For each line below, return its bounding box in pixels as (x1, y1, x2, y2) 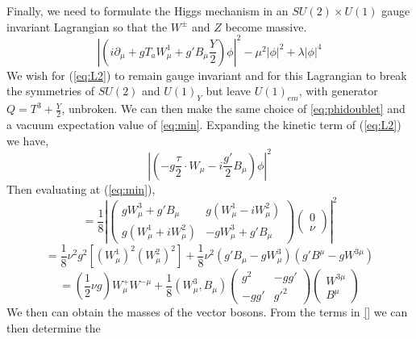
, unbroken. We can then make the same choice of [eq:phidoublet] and (61, 100, 406, 117)
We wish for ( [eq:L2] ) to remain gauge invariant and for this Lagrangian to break (6, 66, 407, 83)
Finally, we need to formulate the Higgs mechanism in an (6, 2, 289, 19)
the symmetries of (6, 82, 95, 99)
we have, (6, 132, 49, 149)
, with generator (298, 82, 378, 99)
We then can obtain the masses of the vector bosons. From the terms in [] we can (6, 303, 408, 320)
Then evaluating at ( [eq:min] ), (6, 180, 156, 197)
